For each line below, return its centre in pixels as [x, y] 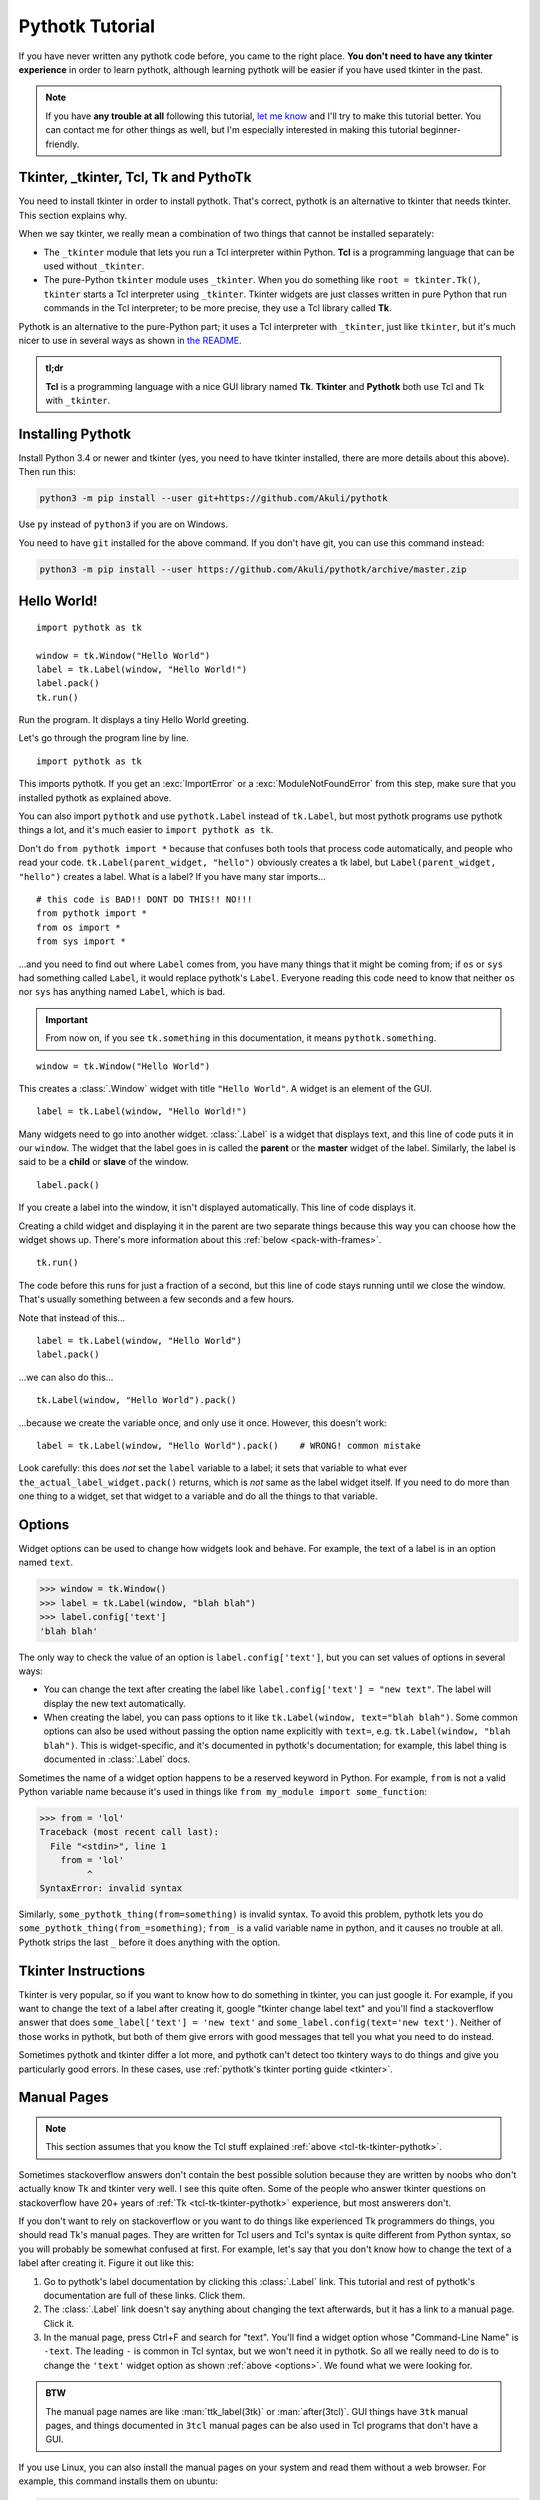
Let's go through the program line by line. [103, 738]
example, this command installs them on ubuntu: [118, 2481]
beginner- [441, 130]
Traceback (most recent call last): [129, 1832]
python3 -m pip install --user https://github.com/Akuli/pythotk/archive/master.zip [253, 569]
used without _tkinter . [94, 266]
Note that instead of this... [72, 1317]
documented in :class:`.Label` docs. [117, 1759]
